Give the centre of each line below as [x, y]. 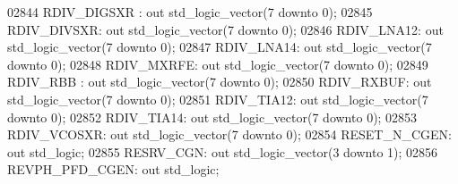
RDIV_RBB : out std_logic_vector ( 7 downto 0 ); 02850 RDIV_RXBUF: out [220, 82]
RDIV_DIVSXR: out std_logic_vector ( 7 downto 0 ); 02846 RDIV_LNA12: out [225, 29]
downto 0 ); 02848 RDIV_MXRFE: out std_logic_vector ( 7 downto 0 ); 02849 [218, 64]
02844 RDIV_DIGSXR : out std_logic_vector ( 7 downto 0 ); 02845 [190, 12]
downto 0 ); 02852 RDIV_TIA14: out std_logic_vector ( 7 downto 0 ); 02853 [212, 117]
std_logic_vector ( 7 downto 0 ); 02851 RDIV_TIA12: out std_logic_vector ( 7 [218, 99]
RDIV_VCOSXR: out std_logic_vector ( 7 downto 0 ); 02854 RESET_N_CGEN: [229, 134]
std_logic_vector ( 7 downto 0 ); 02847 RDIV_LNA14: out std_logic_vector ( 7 [220, 47]
